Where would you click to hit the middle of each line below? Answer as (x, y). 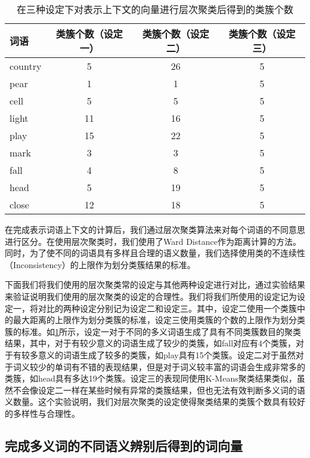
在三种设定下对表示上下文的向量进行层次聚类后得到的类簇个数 (155, 9)
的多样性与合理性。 (42, 413)
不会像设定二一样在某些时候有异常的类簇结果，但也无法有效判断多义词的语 (159, 390)
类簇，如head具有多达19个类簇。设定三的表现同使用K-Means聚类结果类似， (151, 378)
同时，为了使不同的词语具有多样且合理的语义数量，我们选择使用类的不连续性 (155, 253)
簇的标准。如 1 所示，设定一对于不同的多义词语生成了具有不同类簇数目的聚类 (153, 331)
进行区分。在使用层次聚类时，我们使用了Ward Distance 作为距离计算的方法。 (153, 241)
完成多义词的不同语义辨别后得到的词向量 (124, 445)
